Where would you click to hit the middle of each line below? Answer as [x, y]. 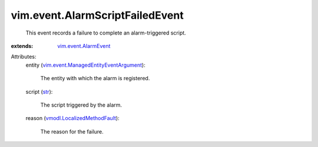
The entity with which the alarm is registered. [95, 78]
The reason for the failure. [72, 131]
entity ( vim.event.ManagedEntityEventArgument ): [85, 65]
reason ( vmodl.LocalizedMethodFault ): [73, 118]
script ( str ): [39, 91]
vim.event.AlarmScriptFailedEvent [97, 15]
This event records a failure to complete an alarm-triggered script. [106, 33]
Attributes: [24, 57]
